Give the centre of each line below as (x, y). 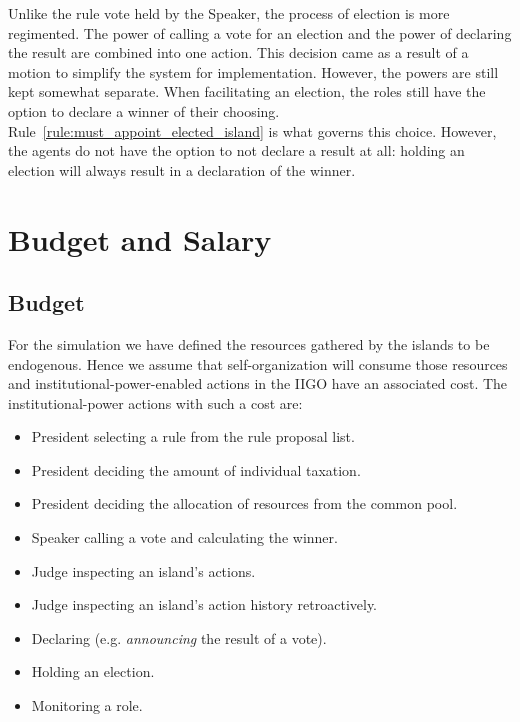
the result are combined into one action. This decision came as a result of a (238, 52)
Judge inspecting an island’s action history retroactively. (204, 604)
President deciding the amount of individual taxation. (196, 469)
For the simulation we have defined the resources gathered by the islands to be (249, 343)
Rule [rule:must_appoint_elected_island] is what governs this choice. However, (252, 130)
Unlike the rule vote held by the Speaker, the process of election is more (229, 13)
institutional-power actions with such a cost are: (155, 402)
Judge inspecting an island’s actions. (143, 570)
